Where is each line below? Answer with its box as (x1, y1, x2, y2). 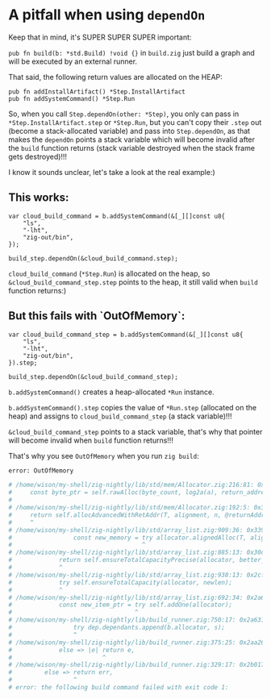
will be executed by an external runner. (8, 56, 138, 66)
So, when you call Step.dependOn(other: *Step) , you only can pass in (8, 109, 240, 119)
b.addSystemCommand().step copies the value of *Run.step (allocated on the (8, 402, 256, 412)
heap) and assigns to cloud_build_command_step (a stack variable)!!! (8, 411, 232, 421)
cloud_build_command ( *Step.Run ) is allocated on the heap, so (8, 268, 211, 278)
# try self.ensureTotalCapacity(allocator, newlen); (8, 578, 232, 586)
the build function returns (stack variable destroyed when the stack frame (8, 143, 256, 152)
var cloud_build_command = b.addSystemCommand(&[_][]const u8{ (8, 212, 226, 220)
